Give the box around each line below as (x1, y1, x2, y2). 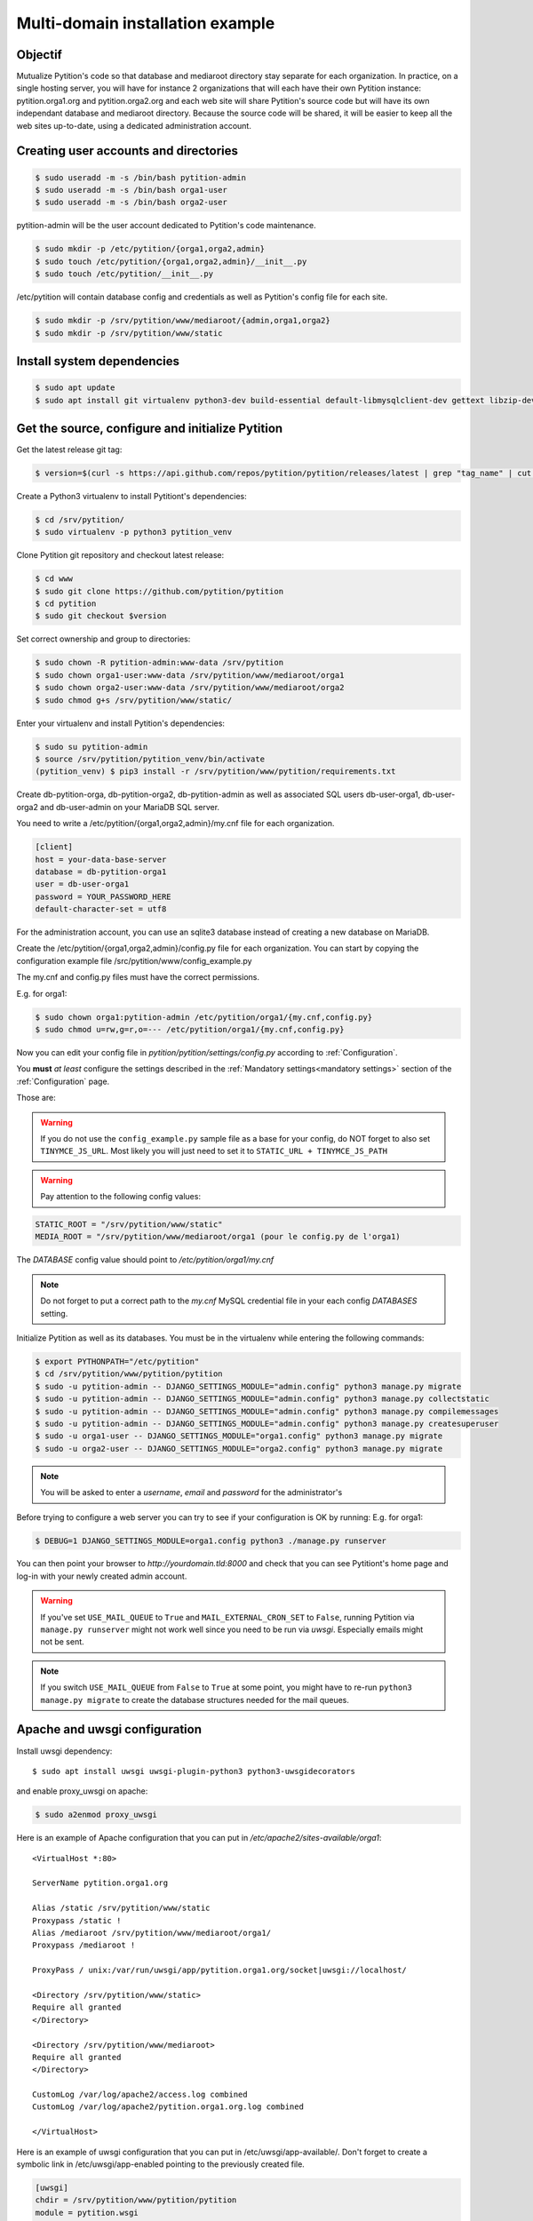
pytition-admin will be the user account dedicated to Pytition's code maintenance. (16, 220, 317, 231)
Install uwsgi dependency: (16, 1746, 113, 1756)
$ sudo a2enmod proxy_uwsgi (35, 1810, 157, 1820)
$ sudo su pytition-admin (35, 742, 148, 752)
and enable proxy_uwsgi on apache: (16, 1786, 148, 1796)
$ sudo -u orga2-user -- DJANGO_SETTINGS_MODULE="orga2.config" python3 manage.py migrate (35, 1444, 443, 1453)
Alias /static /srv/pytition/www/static (32, 1903, 211, 1914)
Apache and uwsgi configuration (16, 1722, 202, 1737)
